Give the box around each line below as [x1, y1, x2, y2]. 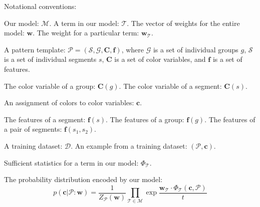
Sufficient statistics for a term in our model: [4, 157, 139, 168]
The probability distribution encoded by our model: [4, 174, 163, 185]
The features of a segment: [4, 114, 86, 124]
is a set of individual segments [4, 54, 97, 64]
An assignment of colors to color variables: [4, 97, 134, 108]
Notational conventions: [4, 1, 77, 11]
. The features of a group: [105, 114, 184, 124]
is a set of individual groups [153, 44, 238, 54]
